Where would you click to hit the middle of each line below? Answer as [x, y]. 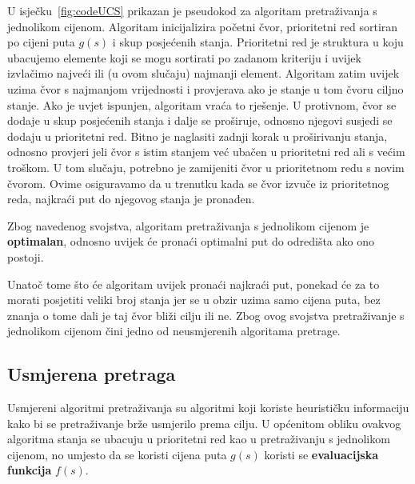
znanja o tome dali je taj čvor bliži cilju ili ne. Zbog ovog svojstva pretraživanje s [206, 315]
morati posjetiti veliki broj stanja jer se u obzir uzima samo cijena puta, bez [194, 300]
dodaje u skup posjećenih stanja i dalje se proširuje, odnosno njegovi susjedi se [200, 120]
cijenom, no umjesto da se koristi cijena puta [117, 454]
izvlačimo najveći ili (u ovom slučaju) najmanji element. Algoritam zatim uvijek [204, 73]
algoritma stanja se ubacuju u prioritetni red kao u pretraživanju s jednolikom [199, 439]
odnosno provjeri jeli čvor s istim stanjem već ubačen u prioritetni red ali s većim [206, 152]
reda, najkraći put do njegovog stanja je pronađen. [131, 199]
